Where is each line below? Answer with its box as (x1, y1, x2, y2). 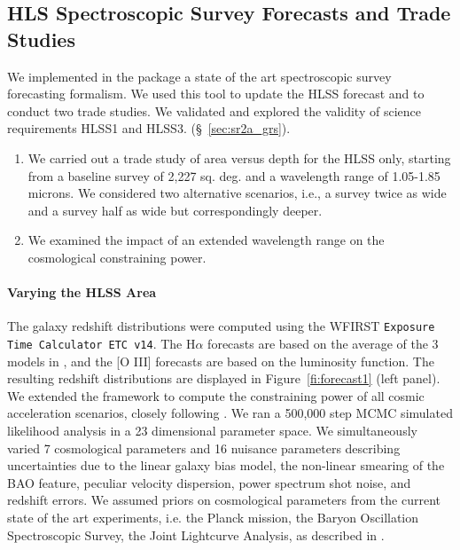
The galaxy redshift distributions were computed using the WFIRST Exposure (7, 317, 435, 335)
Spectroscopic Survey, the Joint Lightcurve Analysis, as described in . (7, 525, 385, 544)
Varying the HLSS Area (7, 283, 157, 302)
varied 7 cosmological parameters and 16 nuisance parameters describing (7, 438, 401, 457)
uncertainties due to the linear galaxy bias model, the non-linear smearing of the (7, 456, 445, 475)
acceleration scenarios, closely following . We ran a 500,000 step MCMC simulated (7, 404, 453, 422)
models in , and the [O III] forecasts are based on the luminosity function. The (7, 351, 434, 370)
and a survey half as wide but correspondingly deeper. (27, 200, 323, 219)
